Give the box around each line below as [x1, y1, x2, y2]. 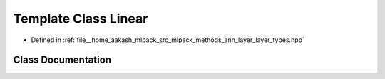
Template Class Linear [13, 11, 148, 26]
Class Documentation [13, 54, 112, 66]
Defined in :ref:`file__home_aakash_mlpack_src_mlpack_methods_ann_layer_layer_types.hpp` [31, 36, 304, 44]
